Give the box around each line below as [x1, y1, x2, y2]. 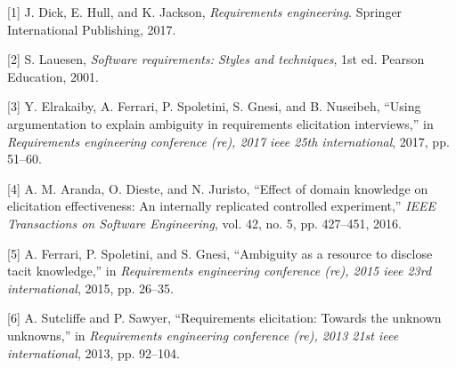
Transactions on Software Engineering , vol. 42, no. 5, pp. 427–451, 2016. [7, 213, 402, 232]
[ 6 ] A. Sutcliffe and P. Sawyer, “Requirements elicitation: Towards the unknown [7, 308, 442, 327]
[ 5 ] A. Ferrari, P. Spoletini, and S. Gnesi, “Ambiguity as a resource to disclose [7, 244, 433, 262]
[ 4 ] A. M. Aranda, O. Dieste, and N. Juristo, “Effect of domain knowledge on [7, 179, 428, 197]
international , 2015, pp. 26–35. [7, 278, 175, 297]
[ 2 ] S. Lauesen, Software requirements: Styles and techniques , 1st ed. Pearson [7, 50, 425, 68]
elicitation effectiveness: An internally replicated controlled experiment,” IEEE [7, 196, 436, 215]
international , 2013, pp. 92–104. [7, 343, 181, 362]
